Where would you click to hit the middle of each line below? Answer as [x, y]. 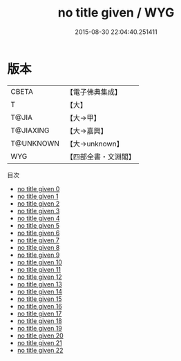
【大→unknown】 [95, 144]
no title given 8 [38, 247]
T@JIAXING [30, 130]
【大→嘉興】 [87, 130]
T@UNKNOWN [35, 143]
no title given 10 [39, 262]
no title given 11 [39, 269]
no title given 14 [40, 291]
